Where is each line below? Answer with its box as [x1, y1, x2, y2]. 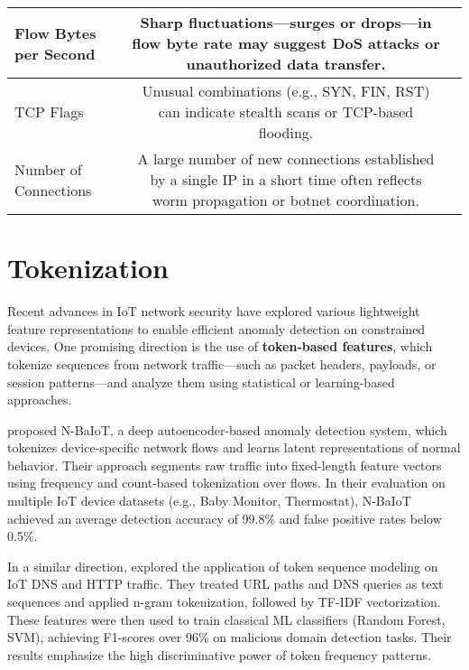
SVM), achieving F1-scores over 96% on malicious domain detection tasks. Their [7, 628, 452, 647]
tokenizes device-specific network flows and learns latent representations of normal [7, 438, 461, 457]
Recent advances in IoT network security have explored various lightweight [7, 302, 420, 321]
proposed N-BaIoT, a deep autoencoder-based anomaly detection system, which [7, 420, 447, 439]
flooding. [258, 122, 314, 143]
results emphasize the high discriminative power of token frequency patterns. [7, 645, 431, 664]
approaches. [7, 390, 72, 409]
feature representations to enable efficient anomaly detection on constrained [7, 319, 426, 338]
